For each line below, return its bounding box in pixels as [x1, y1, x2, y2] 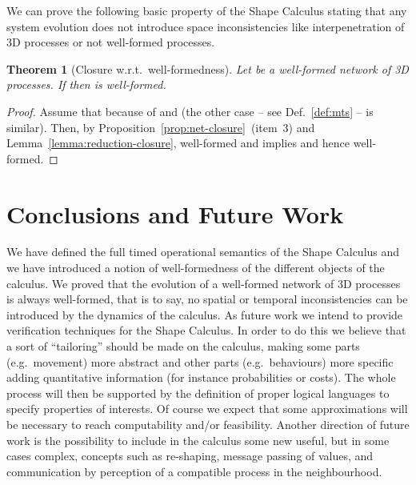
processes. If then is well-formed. [6, 76, 166, 93]
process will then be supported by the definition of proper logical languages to [6, 384, 390, 401]
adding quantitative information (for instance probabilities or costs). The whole [6, 369, 396, 386]
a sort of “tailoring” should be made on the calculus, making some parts [6, 338, 360, 355]
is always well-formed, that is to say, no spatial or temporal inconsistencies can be [6, 291, 408, 307]
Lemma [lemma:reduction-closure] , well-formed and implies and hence [6, 134, 350, 151]
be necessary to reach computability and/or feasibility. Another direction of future [6, 416, 410, 432]
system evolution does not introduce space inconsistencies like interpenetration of [6, 18, 405, 34]
